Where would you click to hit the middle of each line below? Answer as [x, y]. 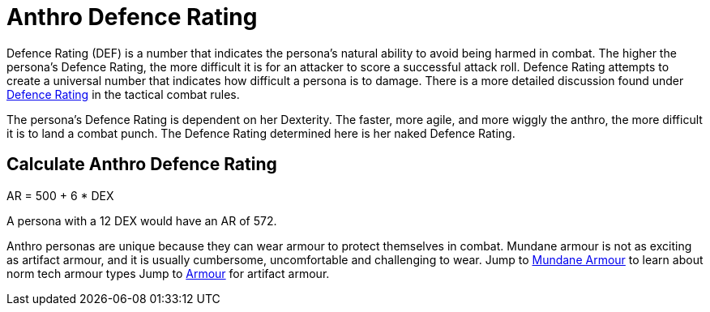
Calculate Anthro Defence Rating [142, 165]
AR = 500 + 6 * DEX [60, 195]
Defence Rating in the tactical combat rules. [123, 94]
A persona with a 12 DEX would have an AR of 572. [142, 220]
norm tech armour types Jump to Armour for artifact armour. [168, 273]
